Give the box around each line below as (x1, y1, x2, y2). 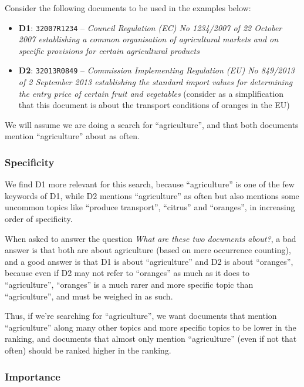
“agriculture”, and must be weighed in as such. (5, 290, 173, 302)
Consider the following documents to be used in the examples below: (5, 2, 251, 14)
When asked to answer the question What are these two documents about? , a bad (5, 232, 296, 244)
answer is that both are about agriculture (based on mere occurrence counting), (5, 244, 291, 256)
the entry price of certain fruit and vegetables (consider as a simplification (18, 87, 283, 99)
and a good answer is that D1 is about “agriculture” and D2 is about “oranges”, (5, 255, 293, 267)
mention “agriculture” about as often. (5, 130, 140, 142)
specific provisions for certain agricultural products (18, 44, 200, 56)
